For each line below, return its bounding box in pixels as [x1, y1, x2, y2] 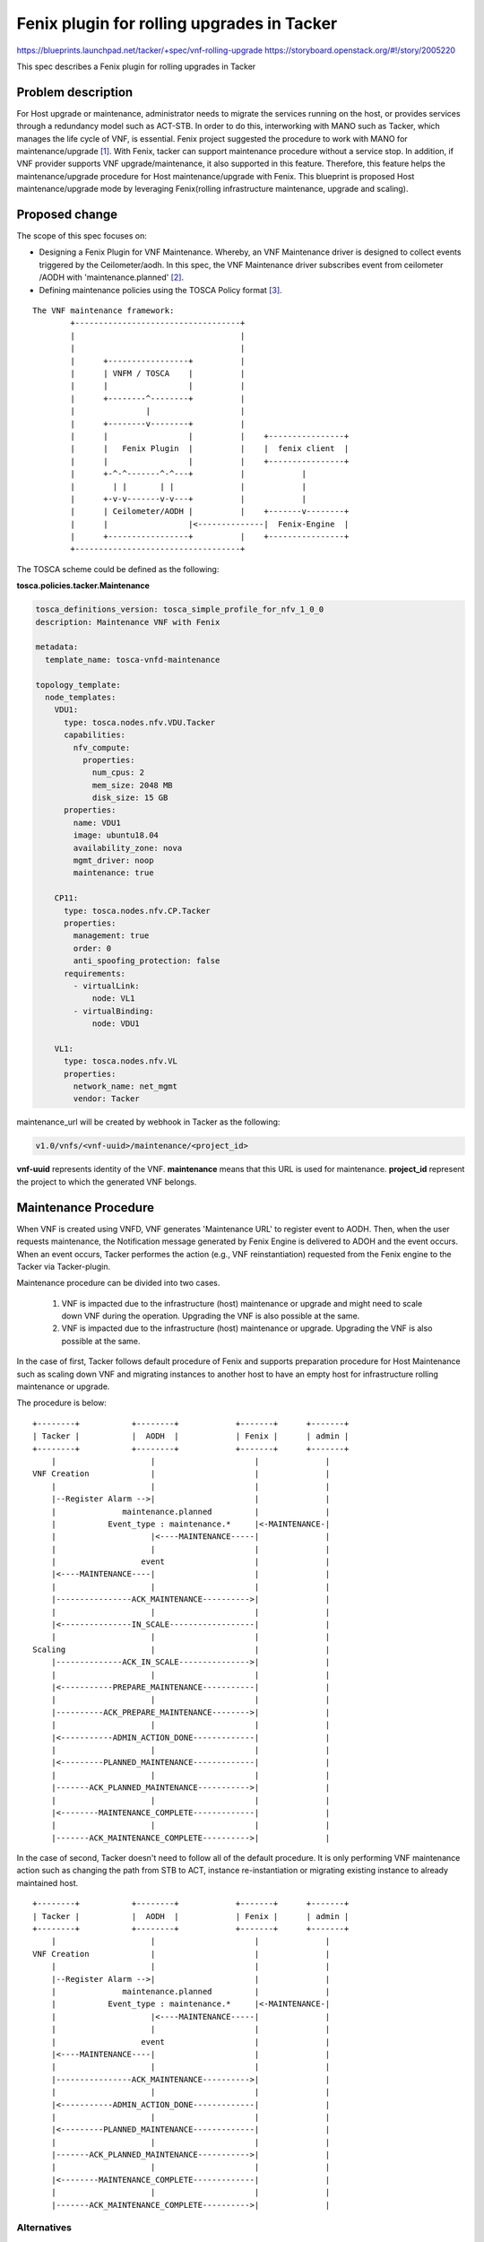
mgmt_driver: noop [73, 856, 154, 865]
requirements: [64, 969, 125, 978]
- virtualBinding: [73, 1005, 154, 1016]
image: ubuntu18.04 [73, 830, 159, 840]
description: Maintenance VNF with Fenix [35, 617, 220, 627]
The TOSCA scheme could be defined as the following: [16, 563, 220, 574]
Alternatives [16, 2221, 72, 2234]
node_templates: [45, 691, 117, 702]
